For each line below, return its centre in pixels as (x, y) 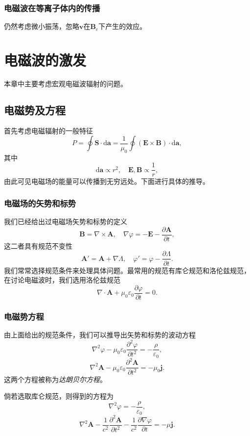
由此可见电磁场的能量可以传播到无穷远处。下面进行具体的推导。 (107, 181)
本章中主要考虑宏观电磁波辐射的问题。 (66, 83)
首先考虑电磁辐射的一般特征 (48, 130)
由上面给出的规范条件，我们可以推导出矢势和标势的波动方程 (100, 334)
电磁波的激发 (45, 60)
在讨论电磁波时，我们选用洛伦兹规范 (62, 280)
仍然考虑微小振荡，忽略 (42, 26)
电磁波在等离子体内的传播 (52, 8)
